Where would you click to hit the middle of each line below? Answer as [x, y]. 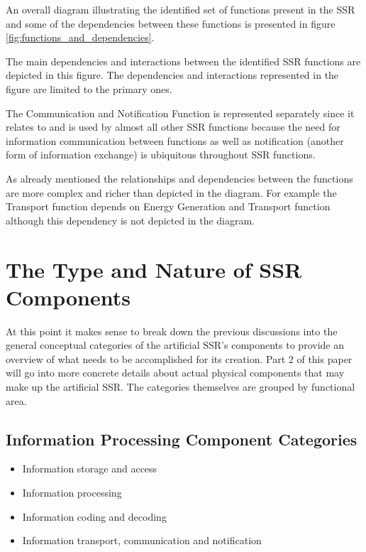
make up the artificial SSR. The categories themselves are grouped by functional [181, 386]
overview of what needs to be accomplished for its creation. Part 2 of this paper [179, 358]
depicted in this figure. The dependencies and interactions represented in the [172, 75]
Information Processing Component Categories [182, 439]
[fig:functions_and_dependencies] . [80, 37]
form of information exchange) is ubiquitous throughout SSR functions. [161, 155]
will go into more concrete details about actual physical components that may [175, 373]
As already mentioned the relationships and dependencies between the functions [179, 178]
